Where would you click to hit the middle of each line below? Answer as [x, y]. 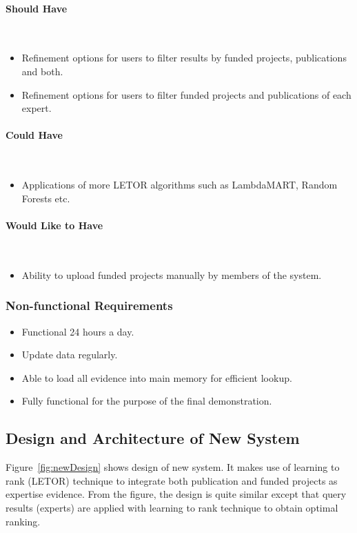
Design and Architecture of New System [153, 438]
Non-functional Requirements [89, 306]
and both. [42, 71]
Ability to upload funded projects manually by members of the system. [172, 274]
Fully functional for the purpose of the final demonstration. [147, 401]
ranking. [23, 521]
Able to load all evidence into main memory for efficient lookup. [157, 377]
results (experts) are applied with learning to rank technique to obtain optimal [172, 507]
